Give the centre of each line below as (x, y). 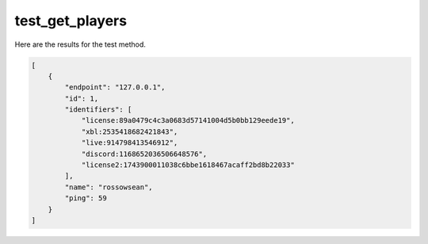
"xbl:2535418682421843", (130, 132)
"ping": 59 (86, 198)
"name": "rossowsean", (109, 187)
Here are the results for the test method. (80, 44)
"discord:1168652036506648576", (144, 154)
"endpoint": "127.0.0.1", (115, 88)
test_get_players (71, 21)
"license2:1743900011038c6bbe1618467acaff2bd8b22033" (188, 165)
